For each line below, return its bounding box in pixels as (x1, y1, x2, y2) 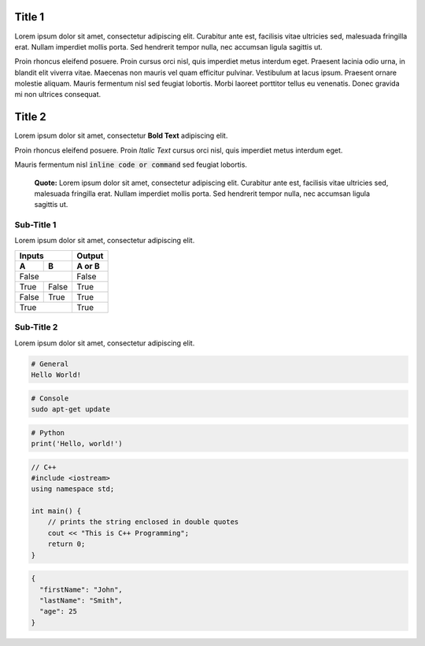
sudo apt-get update (31, 404, 110, 413)
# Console (31, 393, 69, 403)
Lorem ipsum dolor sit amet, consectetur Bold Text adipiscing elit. (14, 131, 228, 141)
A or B (76, 260, 100, 271)
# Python (31, 428, 65, 437)
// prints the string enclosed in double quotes (47, 518, 239, 526)
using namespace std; (31, 485, 115, 493)
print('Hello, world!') (31, 439, 124, 448)
